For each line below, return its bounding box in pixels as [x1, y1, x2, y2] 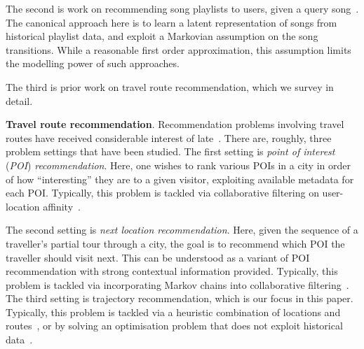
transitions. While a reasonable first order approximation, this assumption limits [6, 42, 351, 57]
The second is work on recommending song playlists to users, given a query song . [6, 1, 359, 15]
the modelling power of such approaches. [6, 56, 180, 71]
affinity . [43, 199, 81, 213]
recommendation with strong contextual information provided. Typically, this [6, 264, 338, 278]
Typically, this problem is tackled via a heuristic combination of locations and [6, 304, 341, 319]
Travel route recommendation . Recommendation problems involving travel [6, 117, 344, 131]
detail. [6, 93, 33, 108]
